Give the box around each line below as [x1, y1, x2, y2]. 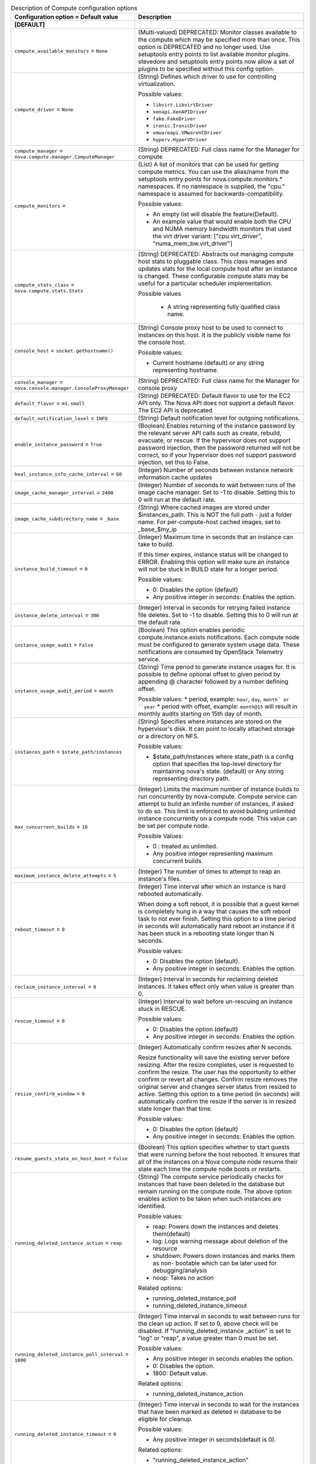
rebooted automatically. [138, 890, 203, 898]
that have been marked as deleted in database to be [138, 1408, 282, 1416]
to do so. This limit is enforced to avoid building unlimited [138, 807, 296, 815]
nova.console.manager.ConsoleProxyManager [14, 385, 129, 391]
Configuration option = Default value [14, 13, 119, 21]
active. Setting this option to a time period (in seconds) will [138, 1090, 300, 1098]
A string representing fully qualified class [167, 303, 280, 311]
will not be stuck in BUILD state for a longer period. [138, 565, 279, 573]
